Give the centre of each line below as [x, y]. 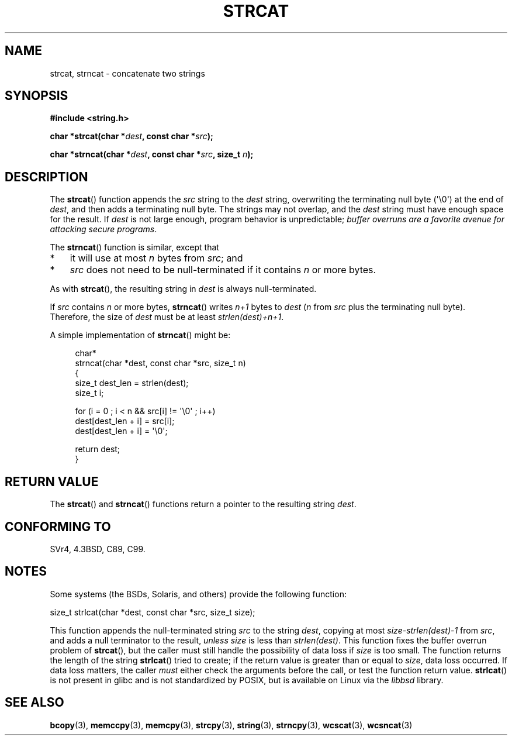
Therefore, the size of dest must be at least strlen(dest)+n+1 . [167, 317]
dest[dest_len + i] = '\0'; [121, 431]
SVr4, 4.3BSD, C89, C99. [98, 549]
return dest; [98, 449]
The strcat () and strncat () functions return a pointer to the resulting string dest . [203, 504]
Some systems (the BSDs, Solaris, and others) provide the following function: [198, 594]
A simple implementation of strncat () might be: [140, 335]
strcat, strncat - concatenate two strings [127, 73]
